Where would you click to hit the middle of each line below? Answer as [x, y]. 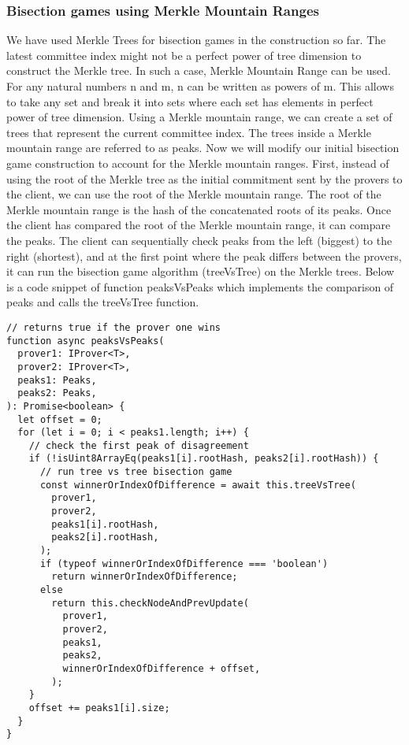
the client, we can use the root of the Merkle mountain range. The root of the [194, 194]
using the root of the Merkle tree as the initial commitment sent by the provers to [204, 178]
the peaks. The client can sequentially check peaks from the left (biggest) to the [199, 240]
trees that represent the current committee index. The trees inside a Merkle [189, 132]
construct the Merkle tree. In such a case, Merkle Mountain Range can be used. [199, 70]
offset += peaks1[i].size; [99, 708]
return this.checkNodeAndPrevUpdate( [150, 603]
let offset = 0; [60, 419]
